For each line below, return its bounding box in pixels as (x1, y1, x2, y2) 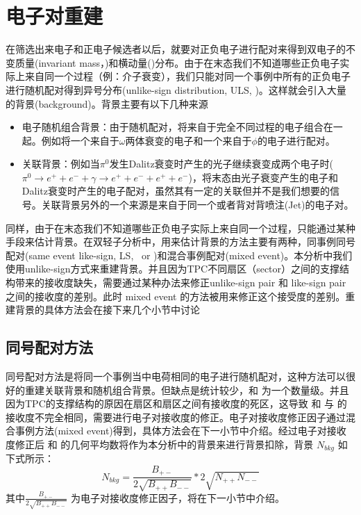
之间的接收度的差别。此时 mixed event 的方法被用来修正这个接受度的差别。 (6, 288, 346, 303)
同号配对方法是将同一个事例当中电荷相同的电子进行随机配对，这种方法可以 (6, 369, 346, 384)
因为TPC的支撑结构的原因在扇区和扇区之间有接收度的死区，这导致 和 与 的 (6, 396, 347, 411)
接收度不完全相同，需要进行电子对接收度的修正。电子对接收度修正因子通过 (6, 409, 346, 424)
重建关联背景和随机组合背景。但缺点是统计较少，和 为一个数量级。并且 (24, 382, 349, 397)
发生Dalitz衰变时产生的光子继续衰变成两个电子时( (109, 156, 334, 171)
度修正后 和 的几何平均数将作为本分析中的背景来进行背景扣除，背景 (6, 436, 314, 451)
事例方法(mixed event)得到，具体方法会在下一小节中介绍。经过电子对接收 (15, 423, 346, 438)
